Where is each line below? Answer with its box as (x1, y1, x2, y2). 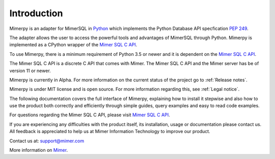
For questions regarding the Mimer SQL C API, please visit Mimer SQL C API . (9, 112, 170, 118)
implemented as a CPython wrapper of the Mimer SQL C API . (9, 42, 137, 48)
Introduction (9, 8, 63, 19)
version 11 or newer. (9, 68, 51, 74)
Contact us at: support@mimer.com (9, 138, 84, 144)
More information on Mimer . (9, 147, 68, 153)
